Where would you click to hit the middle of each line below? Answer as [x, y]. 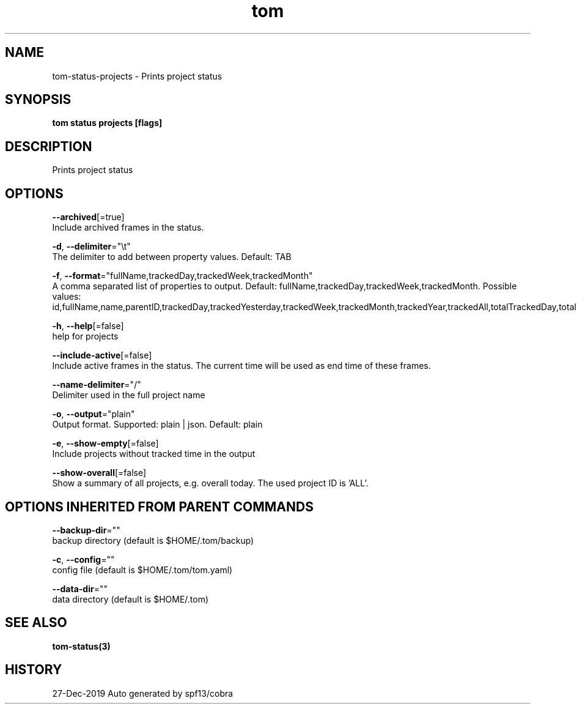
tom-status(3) [81, 646]
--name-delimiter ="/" [97, 385]
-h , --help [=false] [88, 326]
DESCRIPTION [49, 146]
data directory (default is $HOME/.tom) [130, 599]
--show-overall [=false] [99, 473]
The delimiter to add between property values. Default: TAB [172, 257]
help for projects [85, 336]
